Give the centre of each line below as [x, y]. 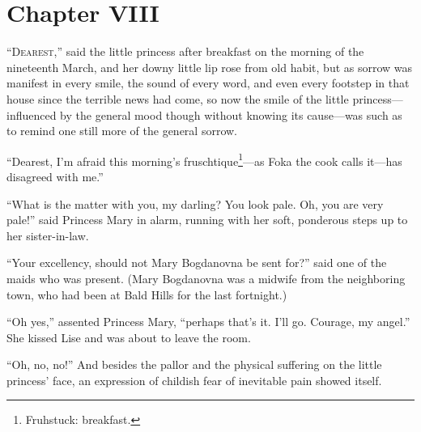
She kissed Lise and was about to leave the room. [129, 337]
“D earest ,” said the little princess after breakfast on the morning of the [185, 51]
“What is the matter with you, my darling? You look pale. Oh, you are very [195, 203]
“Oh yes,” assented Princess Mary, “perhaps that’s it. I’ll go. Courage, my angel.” [208, 322]
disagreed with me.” [55, 176]
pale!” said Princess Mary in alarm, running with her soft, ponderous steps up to [207, 220]
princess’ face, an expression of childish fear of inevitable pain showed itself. [194, 380]
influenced [32, 114]
